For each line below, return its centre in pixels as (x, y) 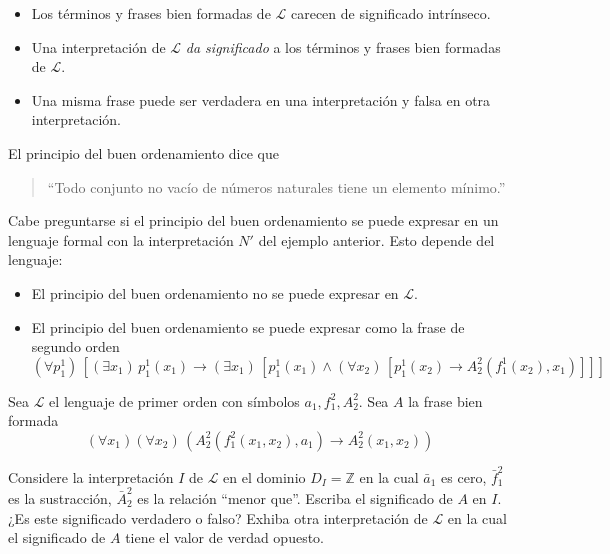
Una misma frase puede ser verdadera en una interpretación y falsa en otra (261, 99)
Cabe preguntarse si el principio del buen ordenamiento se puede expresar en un (253, 220)
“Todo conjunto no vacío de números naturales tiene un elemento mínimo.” (276, 186)
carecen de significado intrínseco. (390, 13)
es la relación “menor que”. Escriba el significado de (295, 497)
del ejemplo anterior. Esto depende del (376, 239)
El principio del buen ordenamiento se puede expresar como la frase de (248, 326)
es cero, (464, 476)
